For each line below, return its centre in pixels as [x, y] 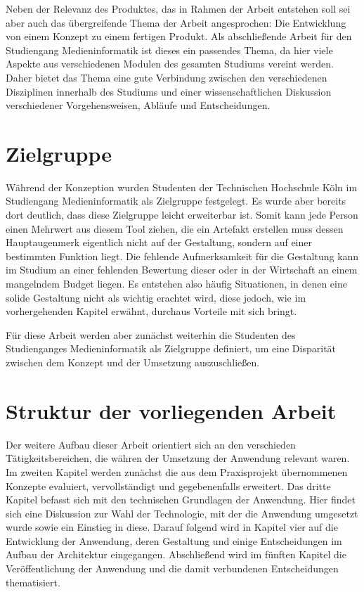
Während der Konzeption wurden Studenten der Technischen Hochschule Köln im [182, 187]
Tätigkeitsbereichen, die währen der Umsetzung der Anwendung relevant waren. [178, 458]
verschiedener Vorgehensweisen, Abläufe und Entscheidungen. [138, 105]
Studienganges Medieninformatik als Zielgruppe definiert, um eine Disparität [171, 348]
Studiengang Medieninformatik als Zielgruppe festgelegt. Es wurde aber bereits [176, 201]
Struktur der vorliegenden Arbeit [171, 410]
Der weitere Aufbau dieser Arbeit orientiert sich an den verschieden [151, 444]
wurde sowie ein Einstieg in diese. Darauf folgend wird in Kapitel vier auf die [172, 527]
